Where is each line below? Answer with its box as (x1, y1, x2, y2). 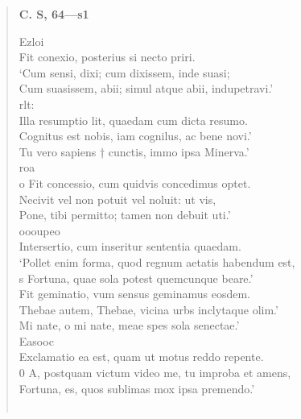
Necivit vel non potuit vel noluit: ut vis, (19, 190, 216, 207)
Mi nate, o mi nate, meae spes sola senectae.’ (19, 317, 240, 334)
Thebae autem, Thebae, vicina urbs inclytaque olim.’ (19, 301, 278, 317)
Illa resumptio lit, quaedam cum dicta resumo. (19, 111, 248, 128)
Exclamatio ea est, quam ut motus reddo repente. (19, 348, 264, 365)
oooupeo (19, 222, 60, 239)
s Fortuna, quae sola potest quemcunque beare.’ (19, 269, 254, 286)
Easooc (19, 332, 54, 349)
